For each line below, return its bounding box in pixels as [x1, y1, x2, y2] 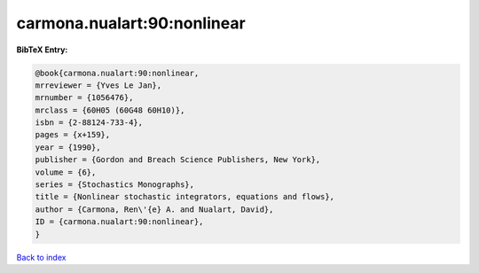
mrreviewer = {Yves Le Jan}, [35, 80, 162, 90]
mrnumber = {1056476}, [35, 93, 134, 103]
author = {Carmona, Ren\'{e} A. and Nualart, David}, [35, 204, 274, 214]
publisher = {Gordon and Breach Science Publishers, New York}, [35, 155, 321, 165]
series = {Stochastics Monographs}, [35, 180, 195, 190]
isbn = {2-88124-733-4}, [35, 118, 144, 128]
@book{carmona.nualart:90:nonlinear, [35, 67, 200, 78]
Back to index [16, 252, 67, 262]
